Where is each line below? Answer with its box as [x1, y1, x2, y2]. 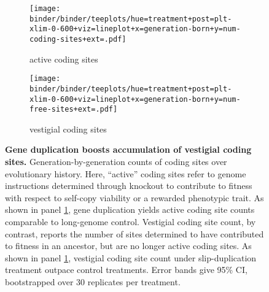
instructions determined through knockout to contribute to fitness [5, 179, 252, 192]
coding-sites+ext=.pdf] [29, 34, 127, 44]
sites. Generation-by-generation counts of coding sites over [5, 155, 227, 168]
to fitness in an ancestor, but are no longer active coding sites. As [5, 239, 252, 252]
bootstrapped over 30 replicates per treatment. [5, 275, 181, 288]
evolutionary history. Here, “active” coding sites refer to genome [5, 167, 246, 180]
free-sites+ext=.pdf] [29, 105, 118, 114]
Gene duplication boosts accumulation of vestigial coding [5, 143, 252, 156]
